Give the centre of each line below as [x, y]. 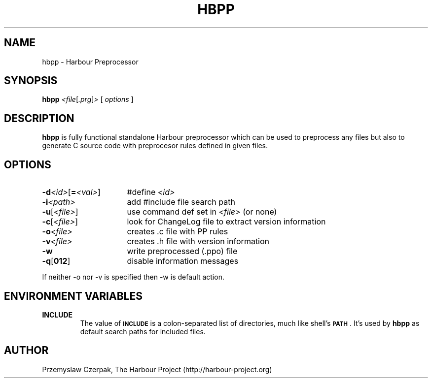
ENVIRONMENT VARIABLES [73, 296]
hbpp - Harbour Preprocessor [90, 62]
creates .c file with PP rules [178, 232]
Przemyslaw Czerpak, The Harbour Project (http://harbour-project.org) [157, 369]
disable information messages [183, 261]
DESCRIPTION [39, 118]
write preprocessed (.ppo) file [182, 251]
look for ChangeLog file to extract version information [226, 222]
